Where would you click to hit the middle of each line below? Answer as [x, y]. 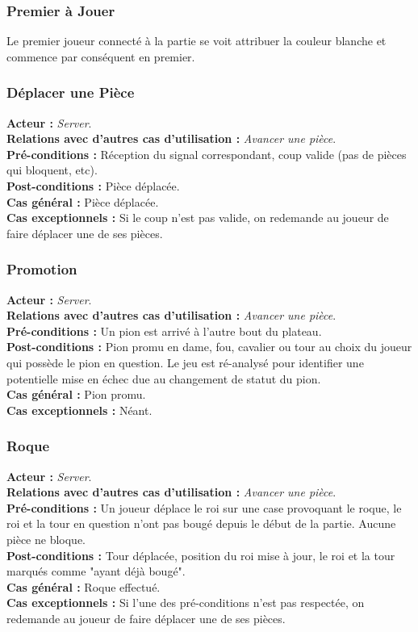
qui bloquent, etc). [52, 170]
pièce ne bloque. [46, 539]
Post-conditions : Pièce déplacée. [93, 186]
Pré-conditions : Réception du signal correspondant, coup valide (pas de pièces [207, 154]
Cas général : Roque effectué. [84, 586]
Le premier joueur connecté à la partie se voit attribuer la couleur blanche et [196, 41]
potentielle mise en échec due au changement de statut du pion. [164, 378]
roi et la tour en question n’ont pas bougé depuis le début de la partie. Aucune [201, 523]
